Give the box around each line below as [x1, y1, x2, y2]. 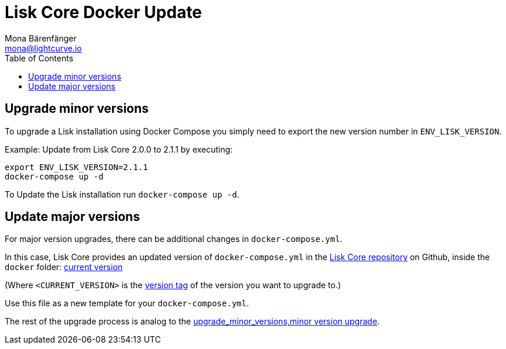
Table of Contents [5, 53, 74, 63]
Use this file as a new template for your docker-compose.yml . [5, 298, 249, 309]
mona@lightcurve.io [5, 43, 82, 53]
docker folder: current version [5, 262, 123, 272]
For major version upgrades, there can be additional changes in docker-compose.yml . [5, 234, 343, 244]
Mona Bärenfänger [5, 33, 77, 43]
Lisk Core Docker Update [5, 2, 202, 22]
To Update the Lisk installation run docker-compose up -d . [5, 189, 240, 199]
